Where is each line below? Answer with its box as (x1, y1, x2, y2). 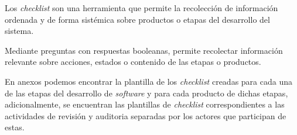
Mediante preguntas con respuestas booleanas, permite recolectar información (5, 44, 283, 56)
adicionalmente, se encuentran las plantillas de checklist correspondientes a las (5, 98, 285, 110)
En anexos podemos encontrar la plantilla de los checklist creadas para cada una (5, 75, 292, 87)
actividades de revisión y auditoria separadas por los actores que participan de (5, 109, 286, 122)
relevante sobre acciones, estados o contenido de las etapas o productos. (5, 56, 261, 68)
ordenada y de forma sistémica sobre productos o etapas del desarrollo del (5, 13, 270, 25)
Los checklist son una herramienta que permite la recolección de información (5, 2, 278, 13)
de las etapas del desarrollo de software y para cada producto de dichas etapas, (5, 86, 288, 99)
